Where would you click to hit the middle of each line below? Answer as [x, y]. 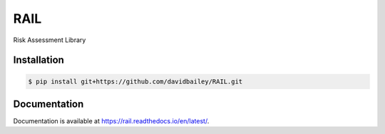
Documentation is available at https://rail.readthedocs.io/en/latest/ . [111, 121]
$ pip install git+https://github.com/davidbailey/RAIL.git [135, 81]
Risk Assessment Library [50, 40]
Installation [38, 60]
